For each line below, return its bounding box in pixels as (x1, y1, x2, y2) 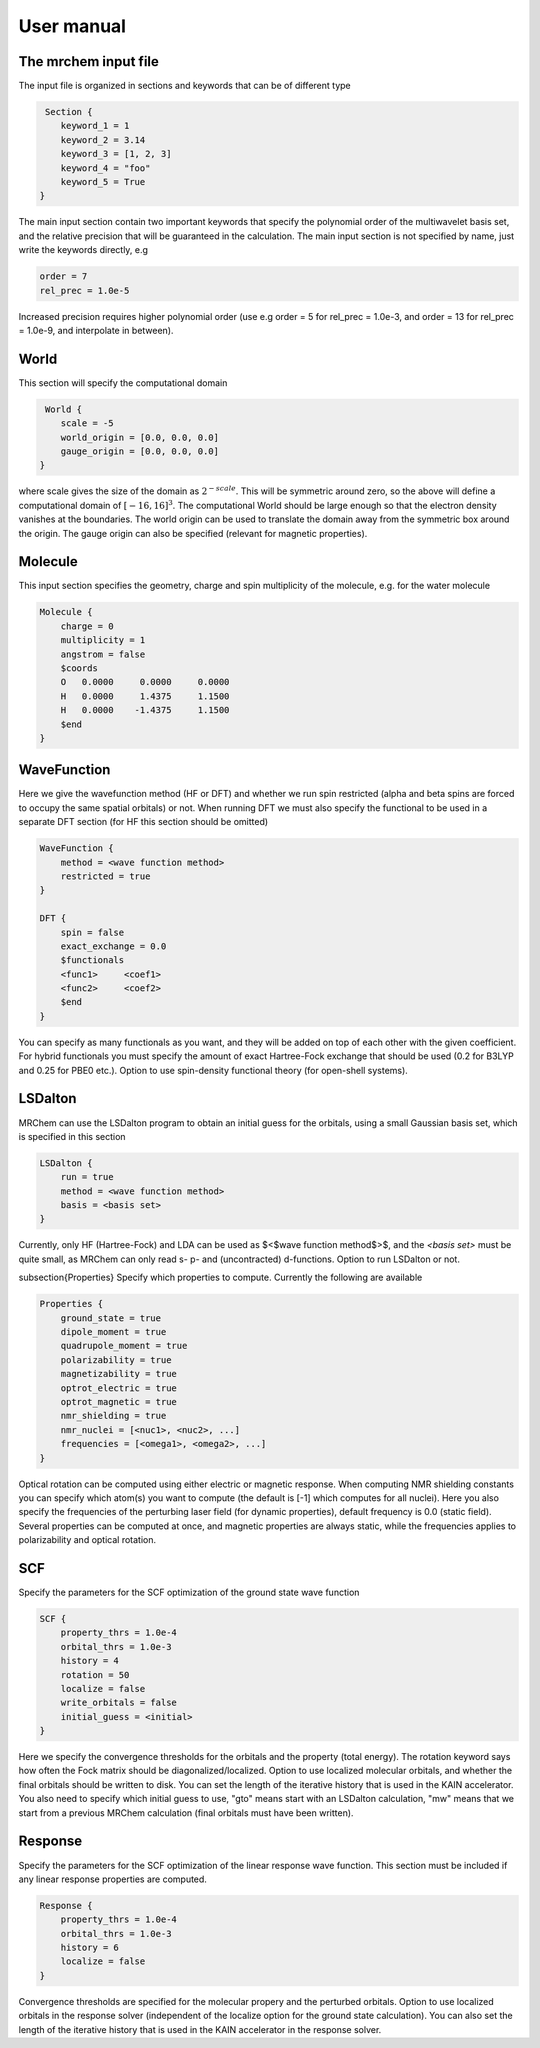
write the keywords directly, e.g (18, 244, 149, 256)
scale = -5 (60, 418, 114, 429)
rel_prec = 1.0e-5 (39, 285, 130, 296)
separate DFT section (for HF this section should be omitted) (18, 816, 269, 828)
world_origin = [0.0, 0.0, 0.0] (60, 431, 220, 443)
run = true (60, 1171, 114, 1183)
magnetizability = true (60, 1368, 177, 1380)
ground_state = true (60, 1312, 162, 1324)
